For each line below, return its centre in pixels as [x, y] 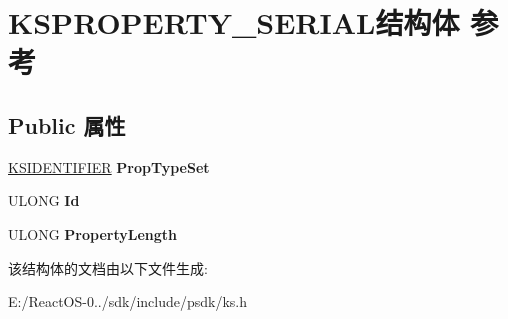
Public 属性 [67, 124]
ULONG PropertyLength [92, 233]
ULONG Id [44, 200]
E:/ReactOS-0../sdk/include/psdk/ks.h [128, 301]
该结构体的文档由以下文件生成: [108, 267]
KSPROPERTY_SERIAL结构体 [234, 22]
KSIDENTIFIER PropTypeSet [109, 166]
